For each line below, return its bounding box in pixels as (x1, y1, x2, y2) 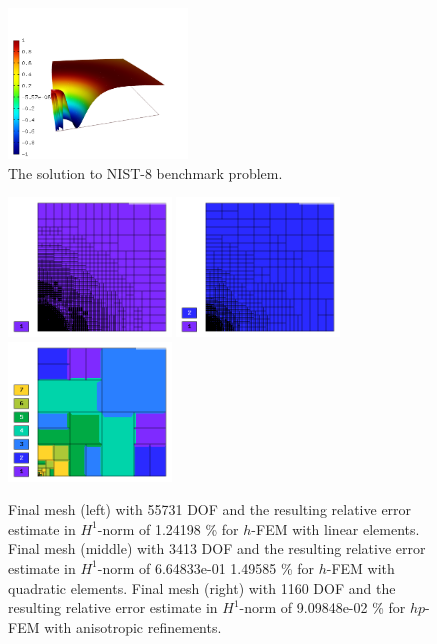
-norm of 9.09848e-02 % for (239, 597, 406, 618)
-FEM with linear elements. (251, 518, 420, 539)
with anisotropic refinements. (44, 616, 222, 637)
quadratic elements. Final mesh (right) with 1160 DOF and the (8, 577, 396, 598)
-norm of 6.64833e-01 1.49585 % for (97, 557, 315, 578)
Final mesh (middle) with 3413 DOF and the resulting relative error (8, 538, 426, 559)
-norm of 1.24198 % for (97, 518, 239, 539)
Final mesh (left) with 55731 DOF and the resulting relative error (8, 499, 412, 520)
